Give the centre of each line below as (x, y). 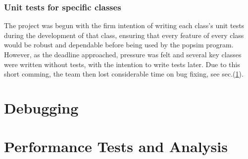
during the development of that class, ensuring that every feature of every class (124, 35)
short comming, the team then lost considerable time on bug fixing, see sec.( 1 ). (124, 74)
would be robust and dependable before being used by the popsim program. (119, 45)
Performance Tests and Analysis (116, 146)
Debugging (41, 107)
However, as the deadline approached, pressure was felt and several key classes (123, 54)
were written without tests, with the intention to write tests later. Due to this (122, 64)
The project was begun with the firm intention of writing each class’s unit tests (124, 25)
